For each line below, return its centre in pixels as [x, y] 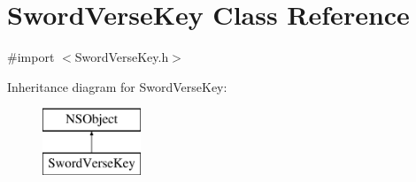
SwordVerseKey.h [122, 57]
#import [31, 57]
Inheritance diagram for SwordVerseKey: [117, 86]
